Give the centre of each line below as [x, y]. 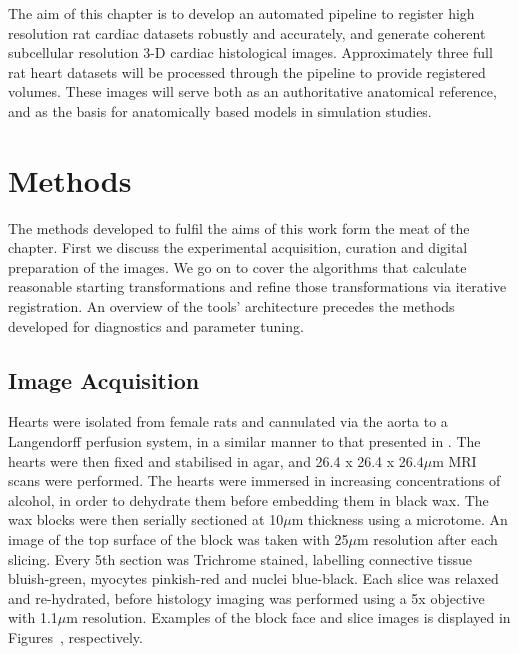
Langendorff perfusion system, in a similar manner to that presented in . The [244, 441]
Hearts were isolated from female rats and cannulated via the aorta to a [228, 421]
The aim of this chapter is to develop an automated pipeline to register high [241, 13]
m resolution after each [427, 539]
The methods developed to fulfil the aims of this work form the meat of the [239, 227]
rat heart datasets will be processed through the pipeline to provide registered [247, 71]
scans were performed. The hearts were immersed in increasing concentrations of [254, 480]
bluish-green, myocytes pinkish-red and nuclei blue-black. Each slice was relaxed [253, 578]
